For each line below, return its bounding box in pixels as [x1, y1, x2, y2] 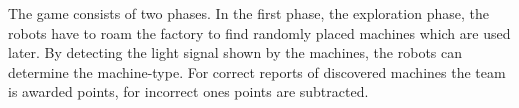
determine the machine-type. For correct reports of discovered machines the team [8, 61, 506, 82]
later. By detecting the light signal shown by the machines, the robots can [8, 42, 463, 63]
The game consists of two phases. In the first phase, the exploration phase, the [8, 3, 489, 23]
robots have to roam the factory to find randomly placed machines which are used [8, 22, 511, 43]
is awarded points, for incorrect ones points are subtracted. [8, 81, 369, 102]
